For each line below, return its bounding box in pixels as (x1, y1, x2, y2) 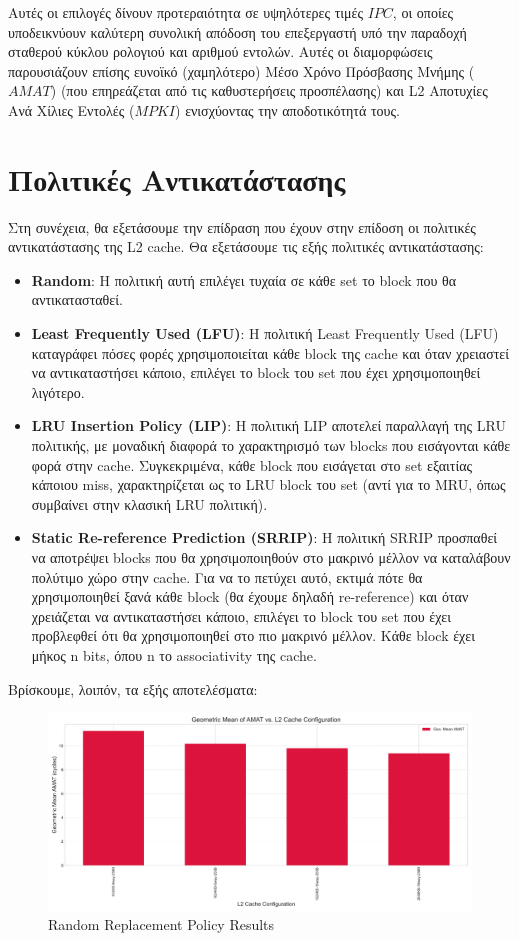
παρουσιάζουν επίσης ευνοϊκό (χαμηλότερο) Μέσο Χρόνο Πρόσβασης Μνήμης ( (8, 60, 475, 81)
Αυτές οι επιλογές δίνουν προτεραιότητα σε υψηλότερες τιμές (8, 2, 363, 22)
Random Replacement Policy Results (48, 914, 275, 935)
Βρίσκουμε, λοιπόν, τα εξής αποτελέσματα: (8, 678, 258, 699)
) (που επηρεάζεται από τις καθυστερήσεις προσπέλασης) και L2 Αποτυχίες (50, 80, 488, 101)
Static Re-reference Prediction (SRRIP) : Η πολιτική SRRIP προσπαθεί (31, 527, 498, 548)
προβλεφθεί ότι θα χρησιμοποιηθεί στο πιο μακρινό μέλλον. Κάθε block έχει (31, 625, 475, 646)
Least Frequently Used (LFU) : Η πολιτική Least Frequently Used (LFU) (31, 323, 499, 344)
